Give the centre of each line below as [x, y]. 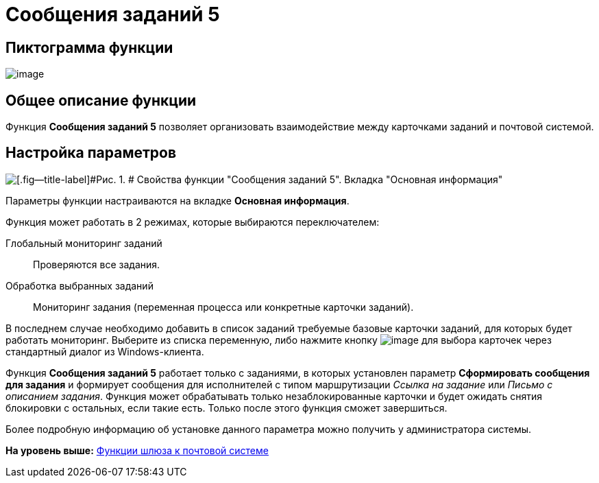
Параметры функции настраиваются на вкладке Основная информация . [178, 200]
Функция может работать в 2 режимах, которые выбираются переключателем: [193, 222]
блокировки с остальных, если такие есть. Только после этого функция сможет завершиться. [227, 408]
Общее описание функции [101, 100]
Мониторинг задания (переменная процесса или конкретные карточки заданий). [223, 307]
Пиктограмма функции [89, 47]
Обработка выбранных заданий [80, 285]
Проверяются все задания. [97, 264]
